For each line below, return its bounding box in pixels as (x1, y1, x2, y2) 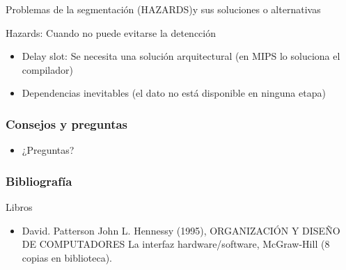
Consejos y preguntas (6, 115, 128, 132)
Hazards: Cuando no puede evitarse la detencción (6, 25, 217, 40)
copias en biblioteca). (22, 250, 112, 264)
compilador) (22, 62, 73, 77)
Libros (6, 200, 33, 214)
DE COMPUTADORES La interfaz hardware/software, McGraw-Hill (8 (22, 237, 330, 251)
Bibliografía (6, 172, 72, 189)
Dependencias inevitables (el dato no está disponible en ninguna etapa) (22, 86, 326, 100)
